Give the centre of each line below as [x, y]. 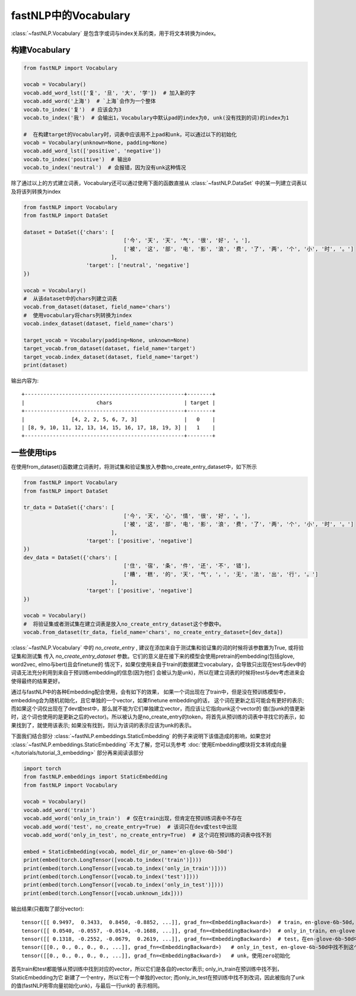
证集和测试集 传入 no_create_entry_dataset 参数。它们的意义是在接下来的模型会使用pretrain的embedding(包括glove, [153, 656]
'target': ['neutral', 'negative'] [138, 265]
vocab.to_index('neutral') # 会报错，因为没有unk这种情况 [105, 168]
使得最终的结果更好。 [37, 681]
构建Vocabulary [41, 50]
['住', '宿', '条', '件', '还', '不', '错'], [187, 566]
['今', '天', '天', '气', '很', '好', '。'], [187, 240]
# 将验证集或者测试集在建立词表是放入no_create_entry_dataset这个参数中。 [124, 624]
